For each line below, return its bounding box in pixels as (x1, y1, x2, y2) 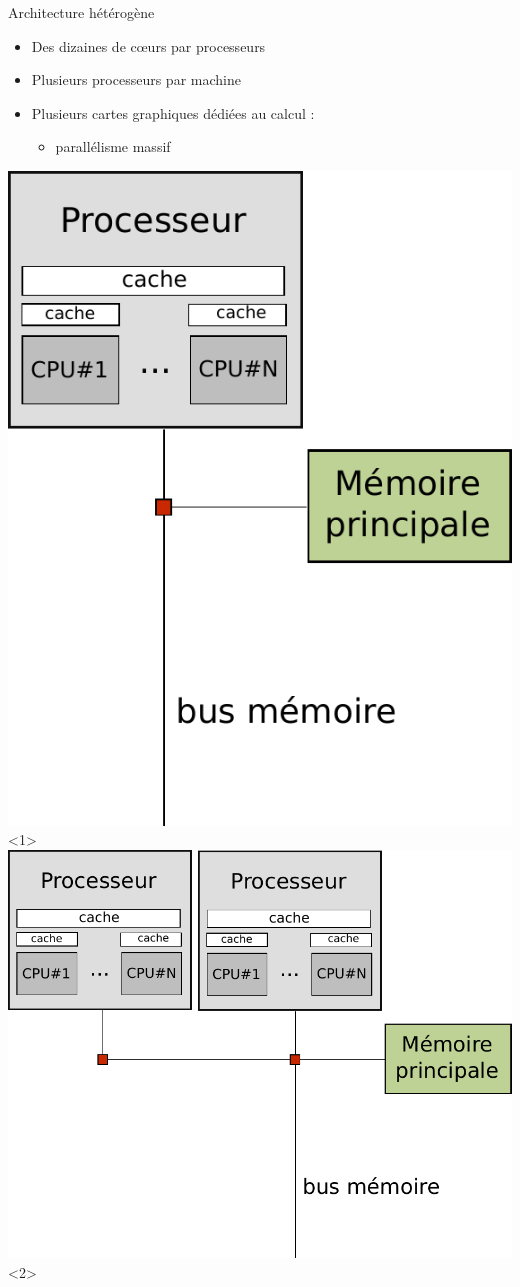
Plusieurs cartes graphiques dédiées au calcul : (31, 102, 315, 123)
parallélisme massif (55, 136, 171, 157)
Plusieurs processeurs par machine (31, 69, 241, 90)
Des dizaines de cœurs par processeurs (31, 35, 266, 56)
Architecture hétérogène (8, 2, 155, 22)
